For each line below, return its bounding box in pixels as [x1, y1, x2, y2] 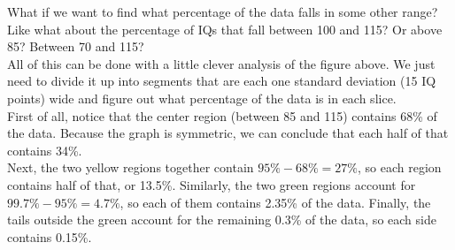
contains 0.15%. [7, 227, 92, 246]
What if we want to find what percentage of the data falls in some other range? [7, 3, 438, 20]
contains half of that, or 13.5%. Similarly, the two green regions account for [7, 175, 416, 193]
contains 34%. [7, 140, 82, 159]
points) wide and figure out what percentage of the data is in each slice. [7, 88, 397, 107]
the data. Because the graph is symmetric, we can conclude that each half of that [7, 124, 449, 142]
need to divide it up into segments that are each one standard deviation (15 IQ [7, 72, 436, 90]
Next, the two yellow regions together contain [7, 158, 254, 177]
